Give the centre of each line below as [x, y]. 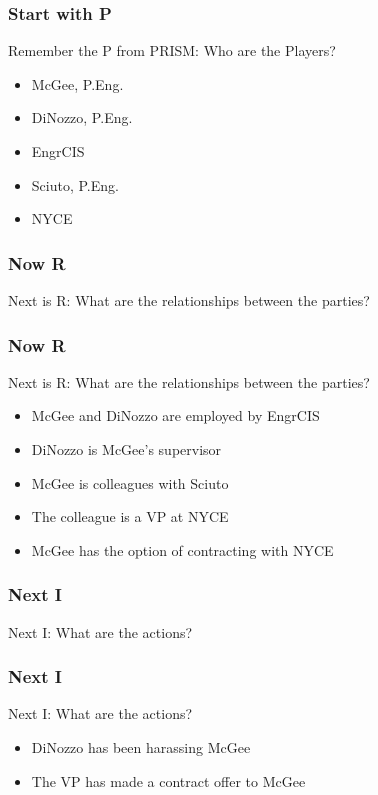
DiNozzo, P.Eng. [82, 117]
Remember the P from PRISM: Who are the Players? [172, 50]
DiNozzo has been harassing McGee [141, 747]
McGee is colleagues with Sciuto [130, 482]
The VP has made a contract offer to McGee [168, 780]
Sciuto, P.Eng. [75, 184]
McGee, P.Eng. [77, 83]
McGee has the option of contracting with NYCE [182, 549]
